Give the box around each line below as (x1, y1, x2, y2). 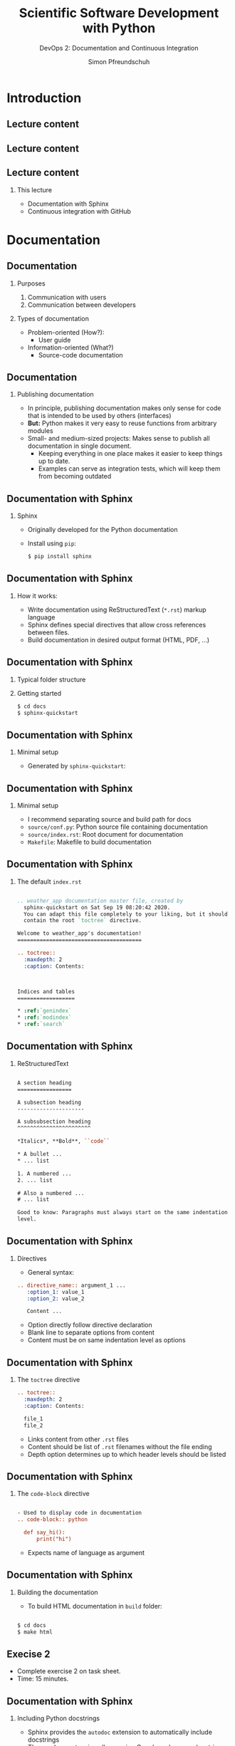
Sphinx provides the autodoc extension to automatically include (27, 1728, 213, 1737)
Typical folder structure (16, 675, 86, 684)
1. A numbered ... (16, 1170, 72, 1177)
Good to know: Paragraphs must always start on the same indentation (16, 1209, 229, 1216)
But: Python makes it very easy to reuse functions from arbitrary (27, 419, 217, 428)
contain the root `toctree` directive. (23, 917, 142, 924)
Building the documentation (16, 1588, 98, 1596)
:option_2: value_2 (26, 1295, 85, 1302)
